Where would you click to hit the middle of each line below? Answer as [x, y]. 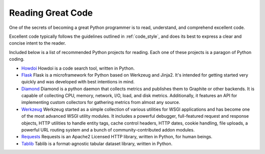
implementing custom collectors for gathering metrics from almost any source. [101, 103]
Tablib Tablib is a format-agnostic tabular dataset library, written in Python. [97, 143]
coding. [17, 59]
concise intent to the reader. [38, 43]
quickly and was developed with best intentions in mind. [78, 82]
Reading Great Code [51, 13]
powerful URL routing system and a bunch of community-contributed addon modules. [108, 130]
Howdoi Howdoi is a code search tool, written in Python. [78, 68]
